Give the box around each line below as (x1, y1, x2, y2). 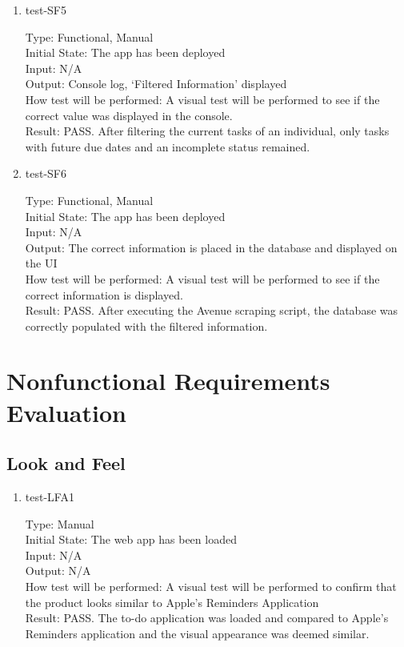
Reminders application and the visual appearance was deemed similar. (25, 625, 370, 641)
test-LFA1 (25, 488, 74, 505)
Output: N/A (25, 562, 91, 579)
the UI (25, 255, 58, 271)
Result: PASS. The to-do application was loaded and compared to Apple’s (25, 609, 389, 626)
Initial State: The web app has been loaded (25, 531, 237, 548)
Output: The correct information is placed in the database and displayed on (25, 239, 398, 255)
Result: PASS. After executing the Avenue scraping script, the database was (25, 302, 398, 319)
